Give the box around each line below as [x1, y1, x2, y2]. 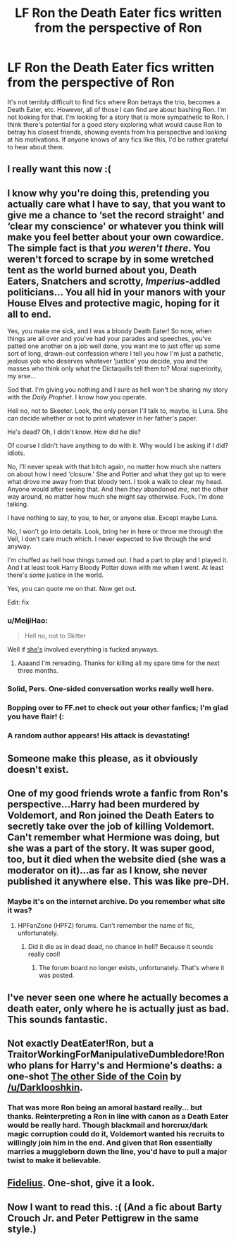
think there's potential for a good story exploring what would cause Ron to [7, 120, 223, 128]
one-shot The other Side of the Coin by [7, 1071, 182, 1083]
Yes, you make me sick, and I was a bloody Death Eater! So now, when [7, 327, 212, 335]
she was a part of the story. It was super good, [7, 842, 215, 854]
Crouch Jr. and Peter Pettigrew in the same [7, 1212, 199, 1224]
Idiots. [7, 449, 25, 457]
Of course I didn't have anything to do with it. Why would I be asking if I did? [7, 442, 229, 450]
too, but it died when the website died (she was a [7, 853, 226, 865]
